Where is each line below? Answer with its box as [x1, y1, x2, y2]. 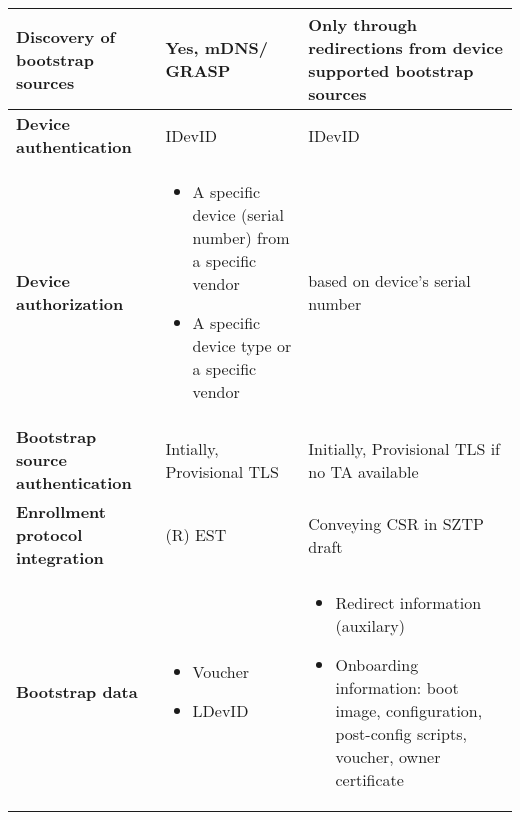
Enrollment [16, 500, 106, 523]
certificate [335, 768, 404, 791]
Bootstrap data [16, 679, 138, 703]
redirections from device [308, 36, 503, 59]
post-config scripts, [335, 722, 467, 745]
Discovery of [16, 24, 116, 48]
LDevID [192, 699, 249, 722]
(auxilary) [335, 614, 405, 637]
